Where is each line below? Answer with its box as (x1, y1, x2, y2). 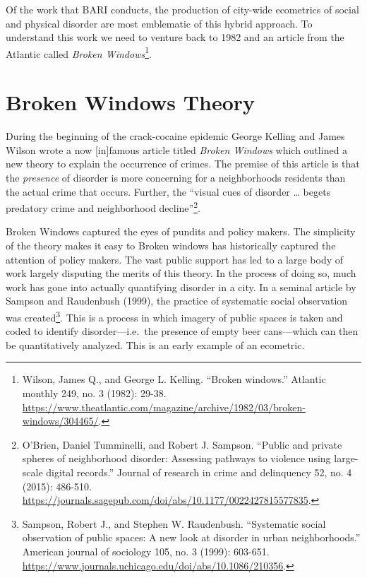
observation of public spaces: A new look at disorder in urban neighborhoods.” (22, 530, 361, 545)
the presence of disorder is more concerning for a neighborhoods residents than (6, 170, 346, 184)
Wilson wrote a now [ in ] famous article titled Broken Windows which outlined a (6, 142, 348, 157)
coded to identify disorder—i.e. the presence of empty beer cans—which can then (6, 324, 359, 338)
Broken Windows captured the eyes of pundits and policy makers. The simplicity (6, 224, 356, 239)
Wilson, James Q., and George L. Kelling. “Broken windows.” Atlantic (22, 372, 326, 387)
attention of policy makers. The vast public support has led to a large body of (6, 252, 344, 266)
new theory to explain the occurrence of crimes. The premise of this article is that (6, 156, 360, 171)
